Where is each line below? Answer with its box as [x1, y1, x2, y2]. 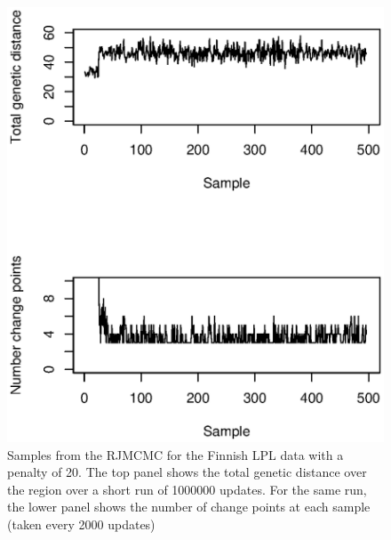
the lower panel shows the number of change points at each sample [7, 497, 371, 516]
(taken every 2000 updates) [7, 514, 156, 533]
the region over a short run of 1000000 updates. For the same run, [7, 480, 367, 498]
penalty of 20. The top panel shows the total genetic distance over [7, 463, 367, 481]
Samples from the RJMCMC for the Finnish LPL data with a [7, 445, 344, 463]
